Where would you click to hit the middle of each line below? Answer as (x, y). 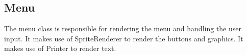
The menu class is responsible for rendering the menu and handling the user (123, 29)
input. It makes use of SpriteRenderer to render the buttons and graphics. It (124, 38)
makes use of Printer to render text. (60, 48)
